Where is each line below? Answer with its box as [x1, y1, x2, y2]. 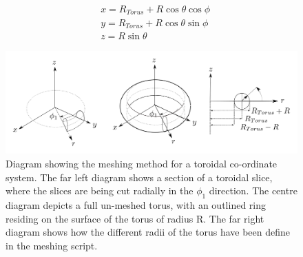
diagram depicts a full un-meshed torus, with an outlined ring [6, 198, 266, 212]
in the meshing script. [6, 238, 98, 252]
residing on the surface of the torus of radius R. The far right [6, 211, 264, 225]
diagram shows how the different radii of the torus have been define [6, 225, 290, 239]
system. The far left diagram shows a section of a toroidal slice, [6, 169, 273, 184]
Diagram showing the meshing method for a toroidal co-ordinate [6, 156, 278, 171]
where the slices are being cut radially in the [6, 183, 194, 198]
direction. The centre [209, 183, 297, 198]
